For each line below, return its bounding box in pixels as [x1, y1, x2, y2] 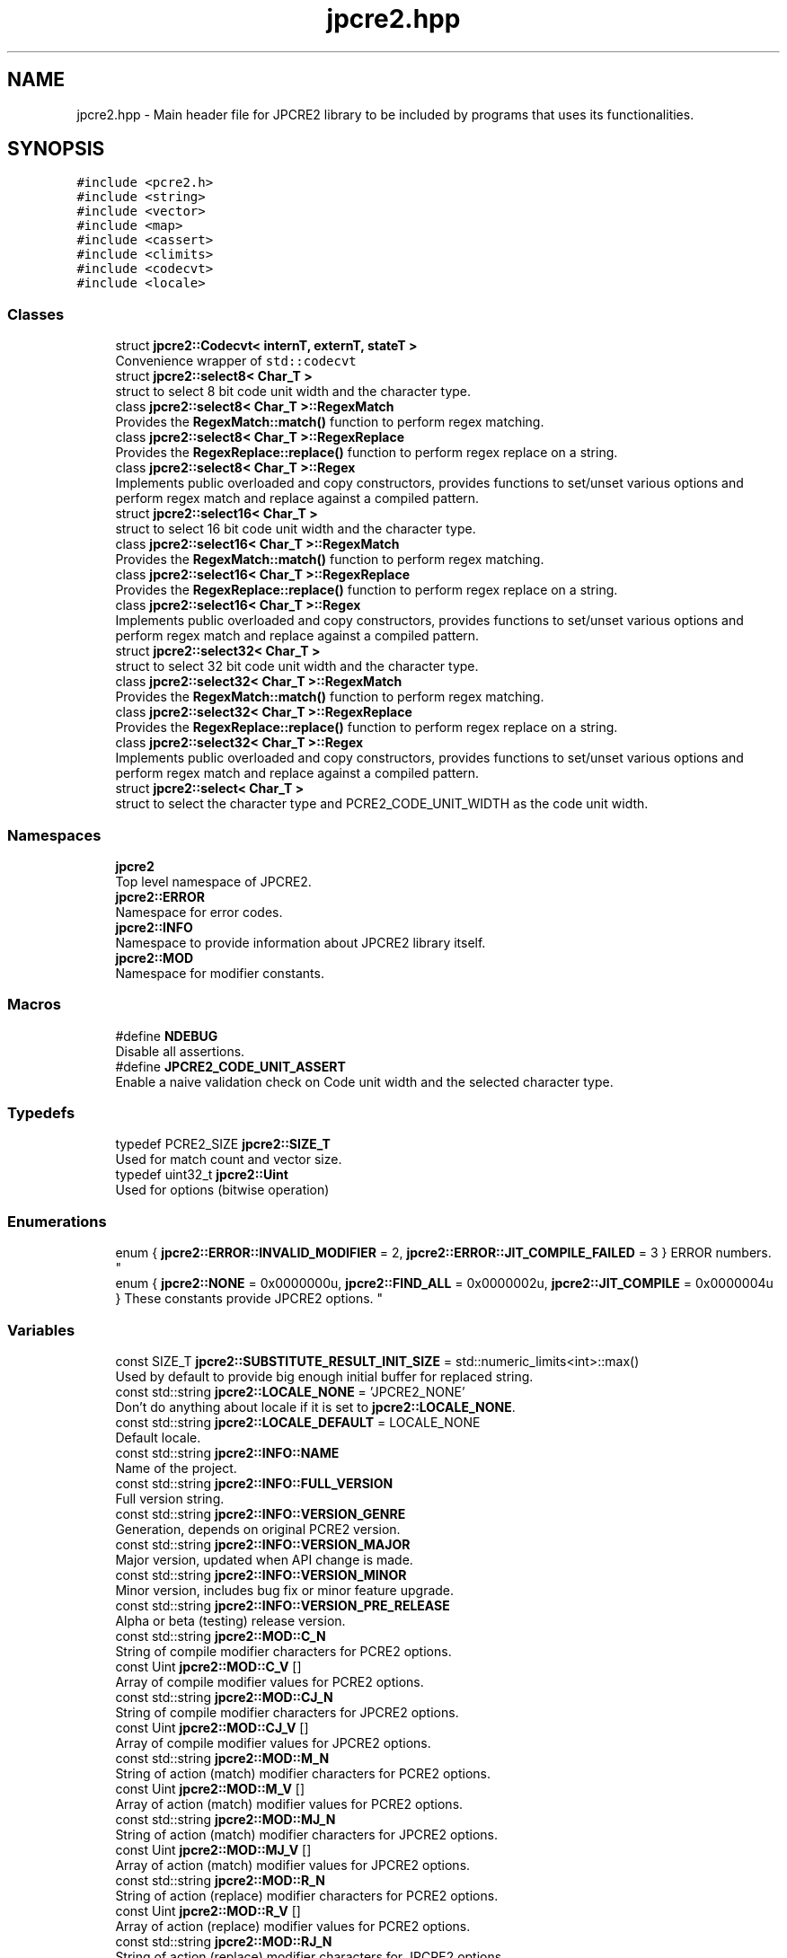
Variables [7, 1320, 75, 1339]
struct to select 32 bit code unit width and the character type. [115, 658, 479, 675]
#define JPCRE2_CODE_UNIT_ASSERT [115, 1058, 346, 1074]
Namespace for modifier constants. [115, 965, 324, 981]
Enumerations [7, 1212, 107, 1230]
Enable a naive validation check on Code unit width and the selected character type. [115, 1073, 614, 1089]
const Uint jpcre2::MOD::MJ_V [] [115, 1841, 312, 1857]
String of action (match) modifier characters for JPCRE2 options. [115, 1826, 498, 1842]
